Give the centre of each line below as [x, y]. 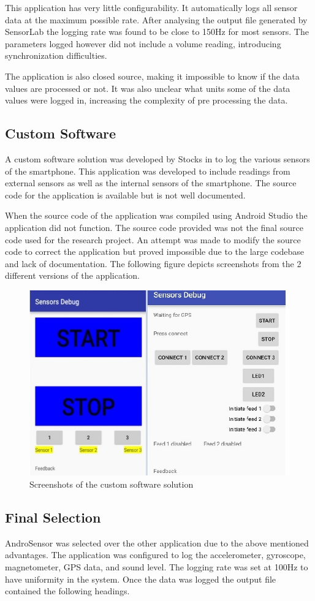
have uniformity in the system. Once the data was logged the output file [141, 579]
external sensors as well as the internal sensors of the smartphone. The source [151, 183]
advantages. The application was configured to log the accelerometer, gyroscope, [155, 555]
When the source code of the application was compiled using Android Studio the [156, 215]
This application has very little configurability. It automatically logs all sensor [151, 7]
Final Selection [53, 517]
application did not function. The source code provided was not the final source [154, 227]
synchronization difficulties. [56, 55]
